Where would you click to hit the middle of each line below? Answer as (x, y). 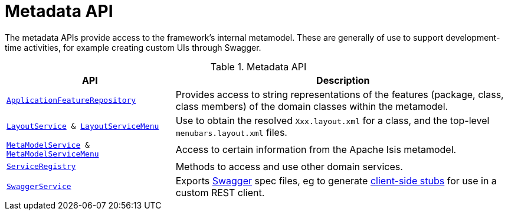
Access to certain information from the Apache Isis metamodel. (316, 149)
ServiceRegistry (41, 167)
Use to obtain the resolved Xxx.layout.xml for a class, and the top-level (332, 120)
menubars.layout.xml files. (231, 132)
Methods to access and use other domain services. (289, 166)
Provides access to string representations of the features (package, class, (340, 94)
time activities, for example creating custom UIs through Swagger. (133, 47)
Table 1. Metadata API (258, 66)
